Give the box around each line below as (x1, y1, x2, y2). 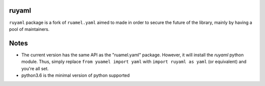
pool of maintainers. (9, 26, 50, 32)
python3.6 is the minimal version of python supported (21, 72, 130, 78)
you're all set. (21, 65, 49, 71)
